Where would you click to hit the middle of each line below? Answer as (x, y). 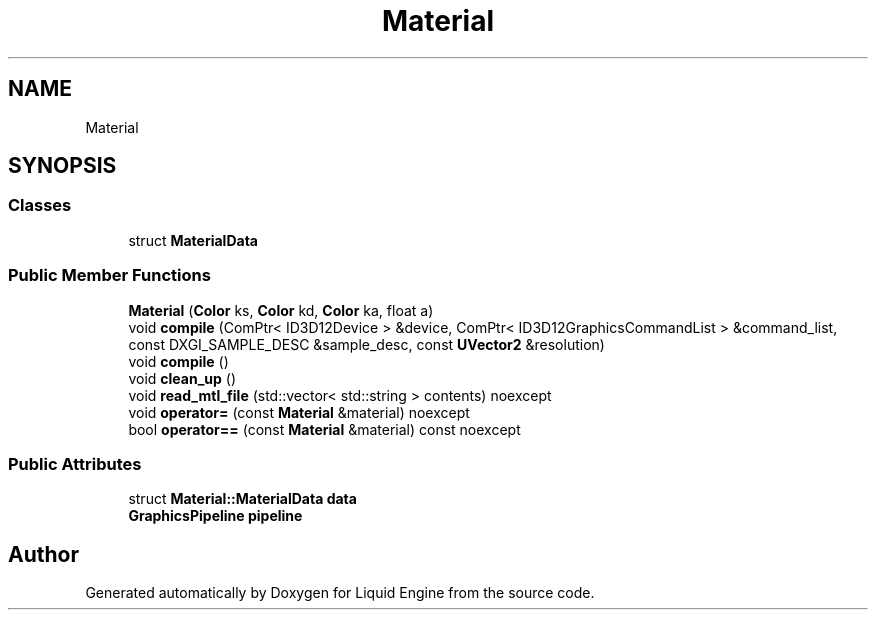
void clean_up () (182, 378)
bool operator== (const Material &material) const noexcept (324, 429)
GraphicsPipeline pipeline (215, 516)
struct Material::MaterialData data (242, 499)
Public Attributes (75, 463)
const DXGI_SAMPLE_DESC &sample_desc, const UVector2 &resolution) (366, 344)
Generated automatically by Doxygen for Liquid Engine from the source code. (340, 593)
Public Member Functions (109, 275)
